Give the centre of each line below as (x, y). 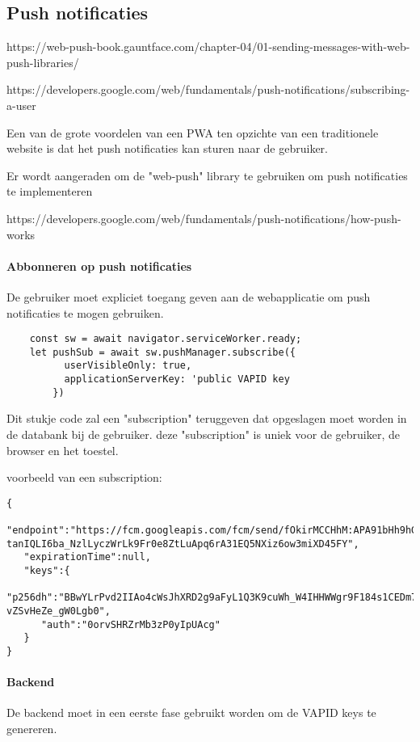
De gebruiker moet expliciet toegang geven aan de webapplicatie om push (189, 296)
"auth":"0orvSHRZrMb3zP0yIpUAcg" (130, 624)
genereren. (32, 729)
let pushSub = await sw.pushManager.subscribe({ (162, 352)
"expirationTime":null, (87, 557)
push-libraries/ (43, 62)
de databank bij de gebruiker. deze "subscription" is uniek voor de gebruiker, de (203, 434)
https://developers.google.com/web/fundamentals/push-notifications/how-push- (204, 218)
